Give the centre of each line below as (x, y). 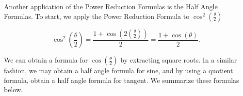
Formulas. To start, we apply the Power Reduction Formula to (97, 16)
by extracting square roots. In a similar (179, 60)
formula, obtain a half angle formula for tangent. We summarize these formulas (121, 80)
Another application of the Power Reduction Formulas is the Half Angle (111, 6)
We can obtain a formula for (46, 60)
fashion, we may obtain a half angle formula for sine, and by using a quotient (119, 71)
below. (13, 89)
